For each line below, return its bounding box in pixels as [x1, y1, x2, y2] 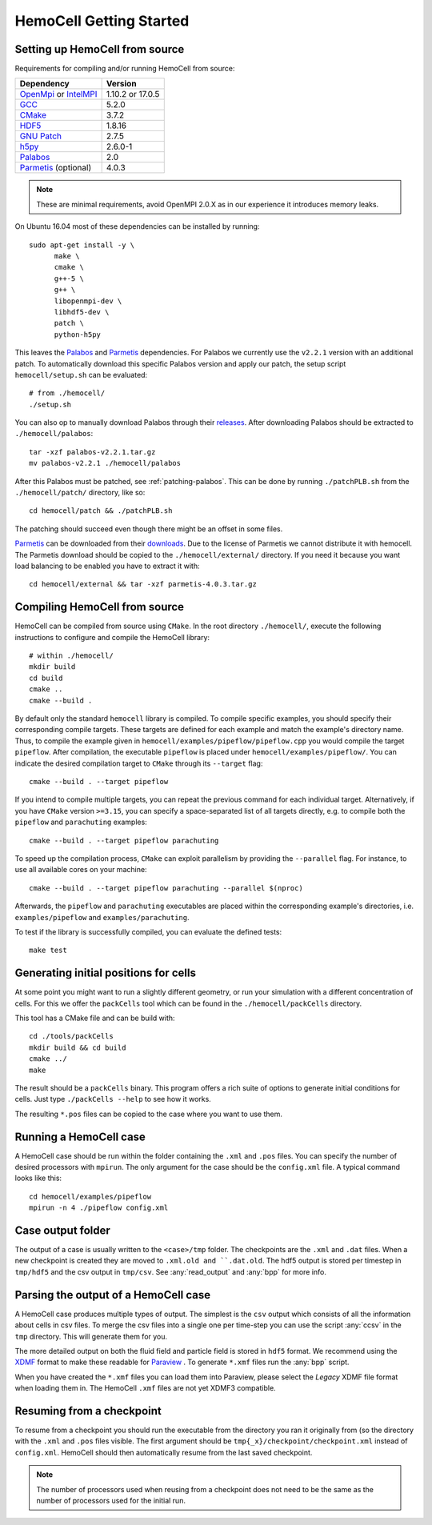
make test [29, 946, 67, 955]
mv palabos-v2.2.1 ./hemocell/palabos [29, 458, 182, 468]
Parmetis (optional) [19, 162, 92, 174]
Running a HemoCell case [14, 1130, 146, 1143]
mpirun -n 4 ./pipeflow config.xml [29, 1203, 169, 1212]
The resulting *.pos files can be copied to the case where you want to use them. [14, 1109, 283, 1119]
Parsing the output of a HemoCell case [14, 1288, 211, 1302]
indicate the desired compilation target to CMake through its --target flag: [14, 758, 263, 768]
